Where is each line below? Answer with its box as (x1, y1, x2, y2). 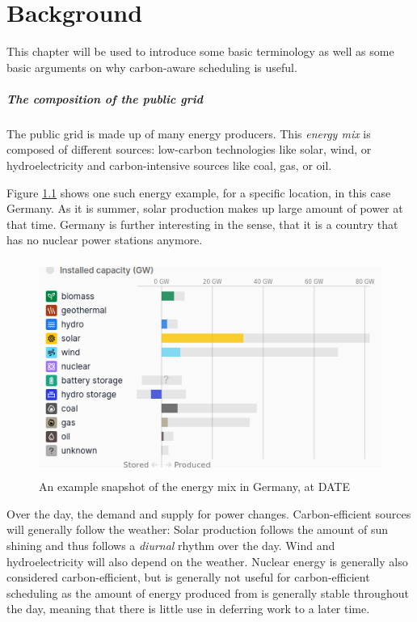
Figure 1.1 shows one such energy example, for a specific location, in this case (6, 184, 391, 201)
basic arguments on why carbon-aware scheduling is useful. (6, 58, 297, 75)
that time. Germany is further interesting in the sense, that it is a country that (6, 215, 398, 232)
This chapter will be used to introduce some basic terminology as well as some (6, 43, 394, 60)
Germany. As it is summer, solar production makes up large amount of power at (6, 200, 403, 217)
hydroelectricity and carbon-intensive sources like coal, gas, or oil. (6, 157, 332, 174)
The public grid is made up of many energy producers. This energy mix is (6, 125, 371, 142)
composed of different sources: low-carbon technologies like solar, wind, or (6, 141, 372, 158)
